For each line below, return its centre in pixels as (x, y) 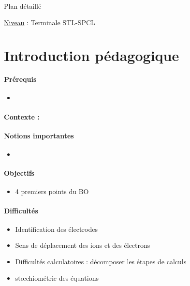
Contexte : (22, 116)
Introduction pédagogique (92, 55)
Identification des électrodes (56, 229)
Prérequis (20, 79)
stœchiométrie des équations (57, 278)
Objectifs (19, 173)
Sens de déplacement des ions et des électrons (83, 245)
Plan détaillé (23, 6)
